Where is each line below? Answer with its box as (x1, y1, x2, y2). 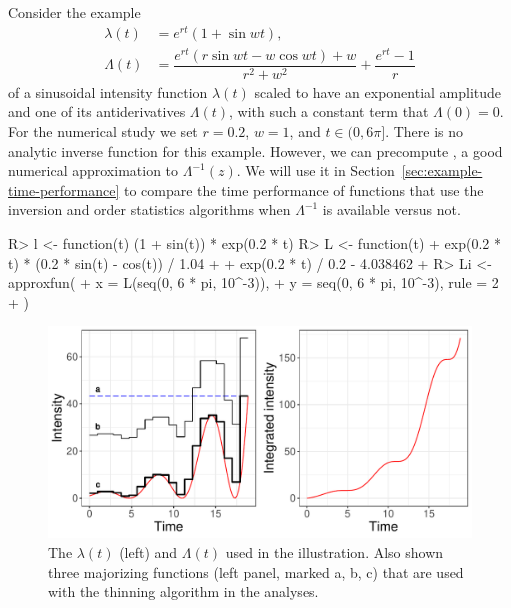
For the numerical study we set (8, 121, 198, 142)
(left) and (119, 542, 178, 562)
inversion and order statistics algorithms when (8, 199, 291, 220)
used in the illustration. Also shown (225, 542, 444, 562)
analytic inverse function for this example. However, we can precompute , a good (8, 140, 503, 161)
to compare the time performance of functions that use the (123, 179, 484, 200)
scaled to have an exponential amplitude (254, 81, 502, 102)
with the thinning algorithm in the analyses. (48, 581, 319, 602)
